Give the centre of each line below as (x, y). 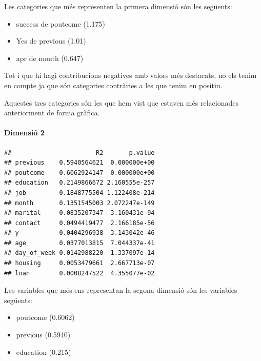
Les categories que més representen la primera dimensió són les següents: (118, 6)
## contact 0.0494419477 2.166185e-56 (79, 223)
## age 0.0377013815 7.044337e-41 (79, 243)
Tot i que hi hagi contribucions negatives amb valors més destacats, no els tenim (130, 75)
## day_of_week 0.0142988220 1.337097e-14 (79, 253)
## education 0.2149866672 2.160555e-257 (79, 183)
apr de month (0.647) (50, 58)
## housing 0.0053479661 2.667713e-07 (79, 263)
